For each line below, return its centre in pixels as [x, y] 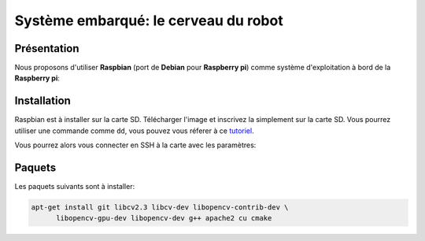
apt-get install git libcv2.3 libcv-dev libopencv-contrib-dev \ [160, 208]
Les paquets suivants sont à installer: [75, 187]
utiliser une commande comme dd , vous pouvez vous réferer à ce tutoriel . [135, 131]
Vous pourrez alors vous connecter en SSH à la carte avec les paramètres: [135, 145]
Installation [42, 101]
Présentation [47, 48]
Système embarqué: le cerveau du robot [149, 20]
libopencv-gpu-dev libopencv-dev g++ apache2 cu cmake [164, 218]
